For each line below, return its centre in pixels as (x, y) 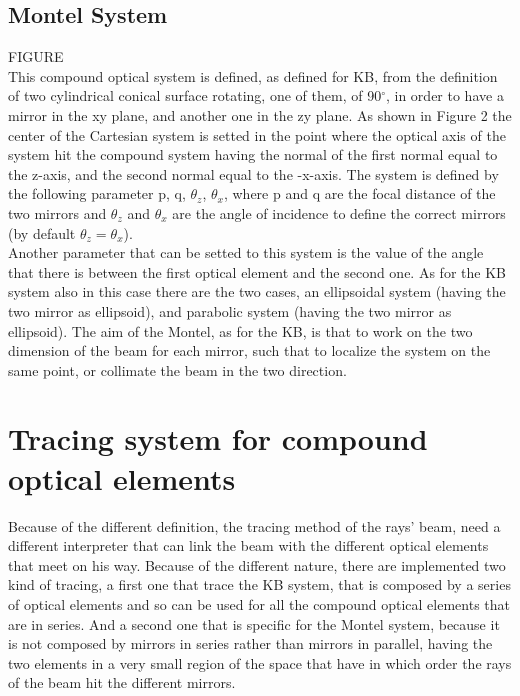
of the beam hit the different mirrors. (122, 682)
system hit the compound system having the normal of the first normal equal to (253, 154)
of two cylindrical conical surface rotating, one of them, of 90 (195, 95)
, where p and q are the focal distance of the (359, 193)
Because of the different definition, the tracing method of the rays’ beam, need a (254, 525)
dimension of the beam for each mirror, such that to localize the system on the (249, 350)
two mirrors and (57, 212)
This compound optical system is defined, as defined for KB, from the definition (253, 75)
